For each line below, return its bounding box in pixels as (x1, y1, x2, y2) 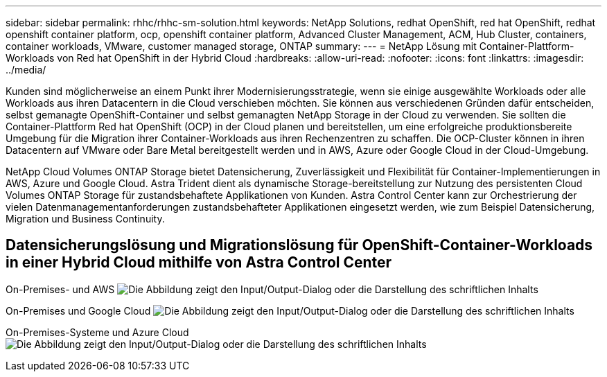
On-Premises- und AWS (6, 283, 115, 295)
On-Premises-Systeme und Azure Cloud (6, 326, 189, 338)
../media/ (6, 64, 46, 76)
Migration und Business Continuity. (6, 213, 165, 225)
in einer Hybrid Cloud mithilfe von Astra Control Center (6, 254, 392, 272)
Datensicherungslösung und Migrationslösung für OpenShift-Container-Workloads (6, 236, 593, 254)
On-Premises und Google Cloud (6, 304, 151, 317)
